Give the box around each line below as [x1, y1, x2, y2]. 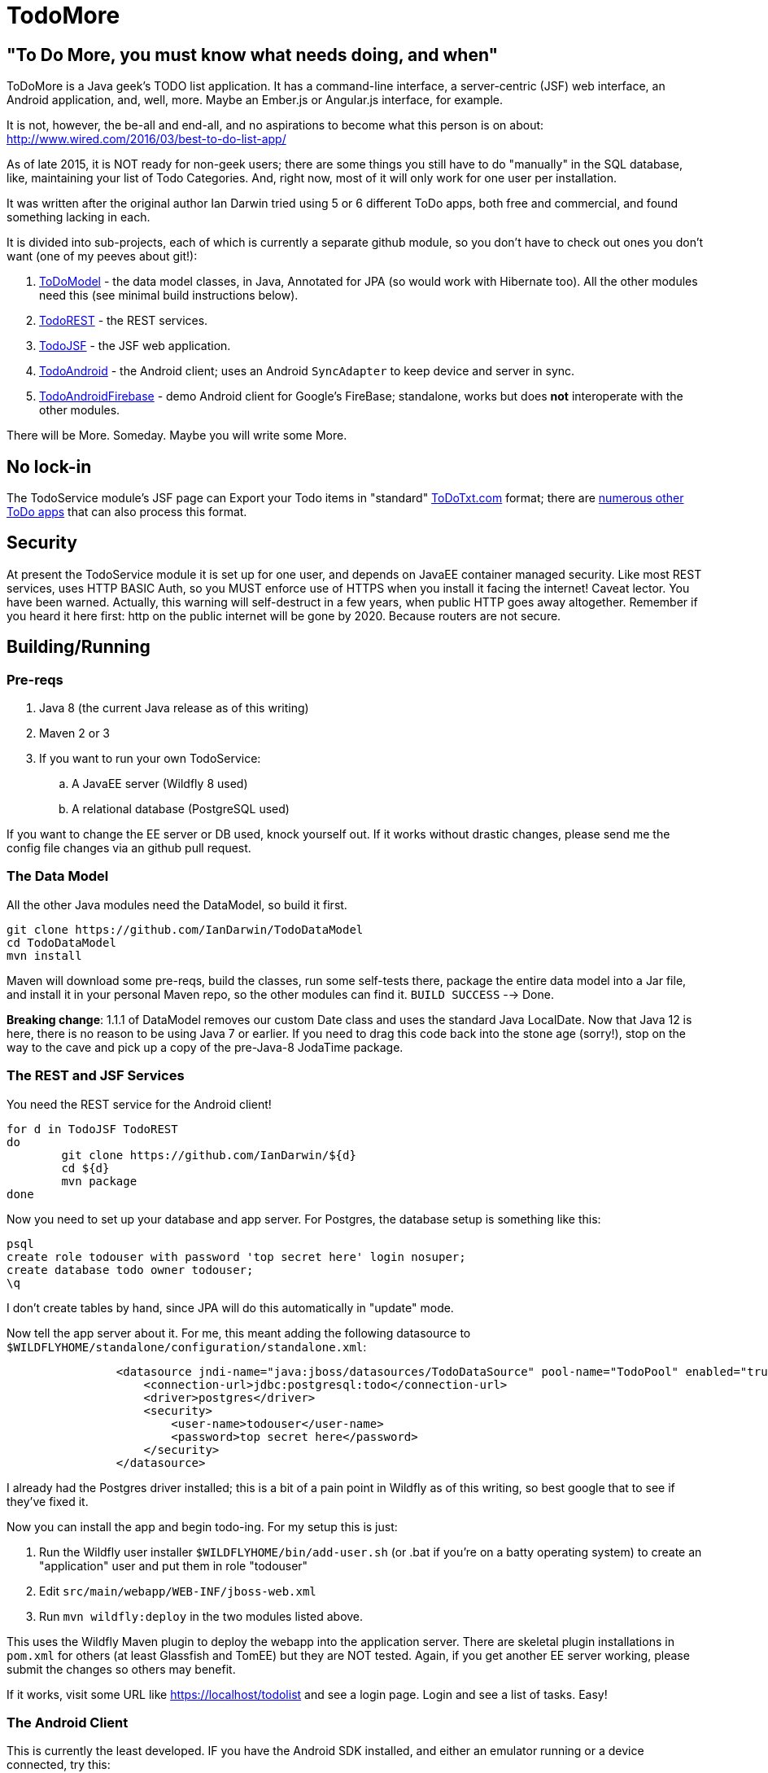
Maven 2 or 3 [39, 726, 110, 741]
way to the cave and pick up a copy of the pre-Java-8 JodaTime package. [7, 1040, 404, 1054]
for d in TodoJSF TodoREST [7, 1122, 178, 1136]
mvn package [61, 1174, 137, 1188]
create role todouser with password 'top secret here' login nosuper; [7, 1250, 466, 1263]
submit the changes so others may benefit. [7, 1661, 236, 1676]
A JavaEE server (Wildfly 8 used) [72, 777, 248, 791]
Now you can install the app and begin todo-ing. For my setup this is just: [7, 1519, 398, 1534]
